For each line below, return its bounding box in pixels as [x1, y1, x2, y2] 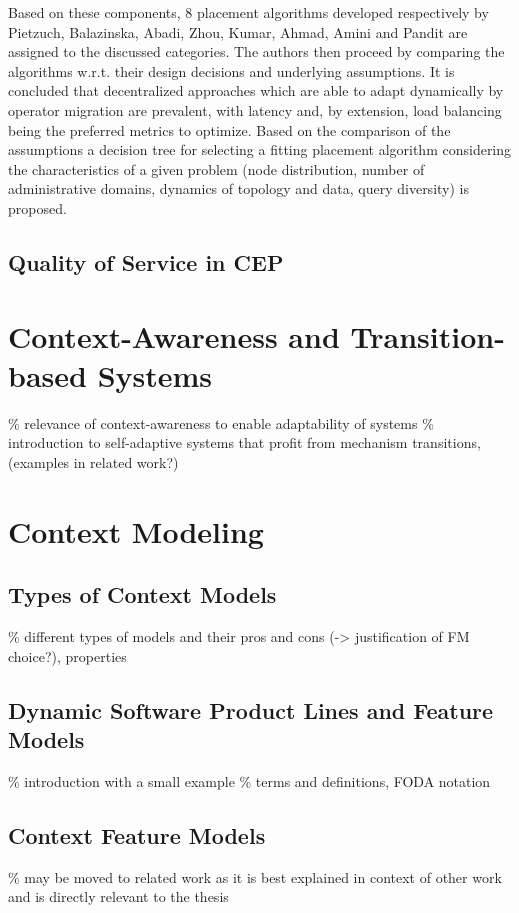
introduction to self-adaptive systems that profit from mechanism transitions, [8, 432, 481, 453]
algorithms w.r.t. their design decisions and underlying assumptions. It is [8, 60, 455, 81]
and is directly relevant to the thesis [8, 886, 229, 907]
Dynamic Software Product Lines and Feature [8, 694, 494, 725]
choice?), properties [8, 645, 127, 666]
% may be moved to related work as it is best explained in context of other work [8, 866, 502, 887]
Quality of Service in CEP [8, 246, 284, 277]
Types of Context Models [8, 579, 277, 610]
